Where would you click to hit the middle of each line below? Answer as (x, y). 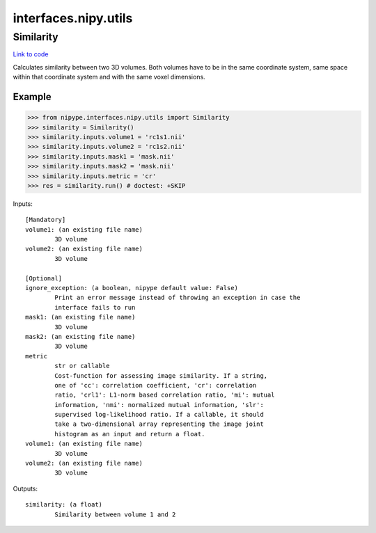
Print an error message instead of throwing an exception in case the (178, 298)
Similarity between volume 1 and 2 (115, 514)
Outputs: (25, 488)
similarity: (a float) (64, 505)
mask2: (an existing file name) (80, 336)
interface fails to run (95, 307)
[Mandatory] (46, 220)
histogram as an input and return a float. (130, 434)
